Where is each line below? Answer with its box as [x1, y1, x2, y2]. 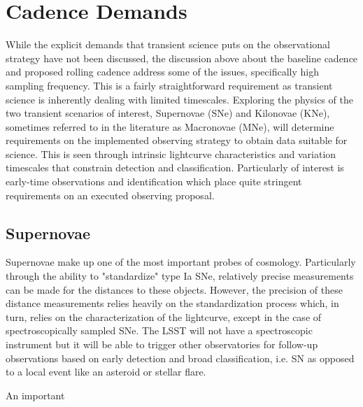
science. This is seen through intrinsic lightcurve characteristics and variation [6, 146, 336, 161]
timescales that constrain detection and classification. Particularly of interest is [6, 160, 344, 175]
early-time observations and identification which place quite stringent [6, 174, 302, 189]
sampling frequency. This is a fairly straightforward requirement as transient [6, 78, 333, 92]
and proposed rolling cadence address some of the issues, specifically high [6, 64, 319, 79]
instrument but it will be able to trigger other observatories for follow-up [6, 337, 318, 352]
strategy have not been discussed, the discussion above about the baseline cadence [6, 50, 358, 65]
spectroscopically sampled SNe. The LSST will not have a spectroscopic [6, 323, 313, 338]
